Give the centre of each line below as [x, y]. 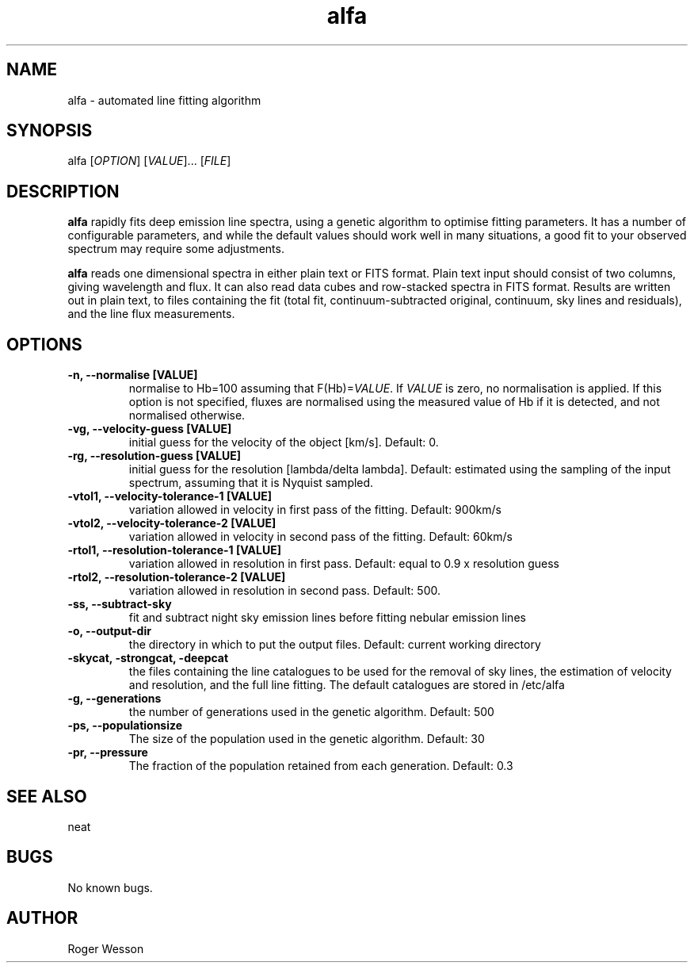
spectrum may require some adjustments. [176, 249]
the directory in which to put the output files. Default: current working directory [335, 645]
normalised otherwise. [187, 416]
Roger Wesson [106, 948]
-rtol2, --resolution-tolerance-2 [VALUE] [177, 577]
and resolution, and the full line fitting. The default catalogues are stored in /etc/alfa [347, 685]
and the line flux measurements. [151, 314]
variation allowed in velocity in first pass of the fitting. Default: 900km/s [315, 510]
